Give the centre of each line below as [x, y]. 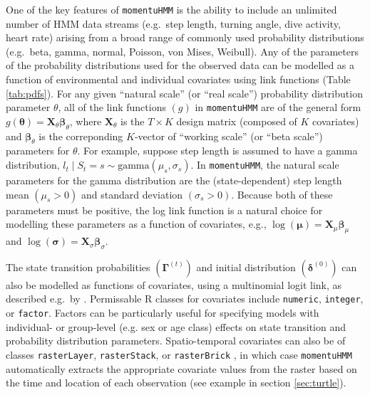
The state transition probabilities [78, 267]
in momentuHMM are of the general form [278, 107]
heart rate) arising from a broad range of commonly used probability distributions [185, 37]
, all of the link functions [112, 107]
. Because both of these [282, 194]
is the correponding [81, 136]
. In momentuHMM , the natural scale [265, 165]
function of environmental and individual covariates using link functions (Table [178, 79]
